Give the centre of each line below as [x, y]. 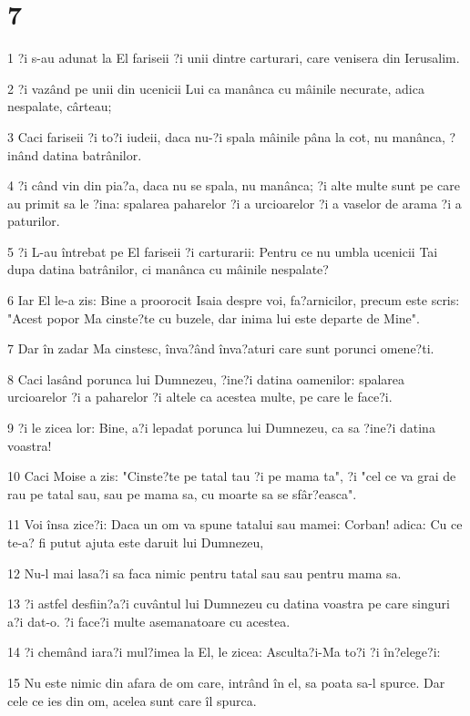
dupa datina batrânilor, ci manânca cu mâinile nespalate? [168, 269]
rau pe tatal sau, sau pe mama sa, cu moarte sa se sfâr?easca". [182, 493]
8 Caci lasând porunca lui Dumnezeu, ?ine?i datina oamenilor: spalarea [206, 378]
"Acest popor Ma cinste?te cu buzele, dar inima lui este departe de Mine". [214, 317]
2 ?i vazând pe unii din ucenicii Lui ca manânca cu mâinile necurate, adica [216, 88]
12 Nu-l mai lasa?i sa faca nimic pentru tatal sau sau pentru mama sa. [204, 573]
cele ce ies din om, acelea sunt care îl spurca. [132, 700]
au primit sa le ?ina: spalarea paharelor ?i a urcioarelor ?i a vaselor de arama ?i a [235, 203]
